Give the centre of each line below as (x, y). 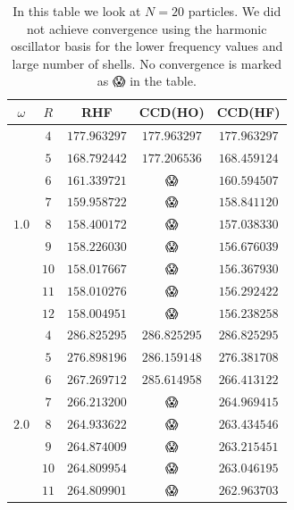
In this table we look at (77, 11)
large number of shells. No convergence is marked (147, 63)
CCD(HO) (172, 111)
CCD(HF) (248, 111)
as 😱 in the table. (147, 81)
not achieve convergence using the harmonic (147, 28)
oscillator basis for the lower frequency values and (147, 46)
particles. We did (235, 11)
